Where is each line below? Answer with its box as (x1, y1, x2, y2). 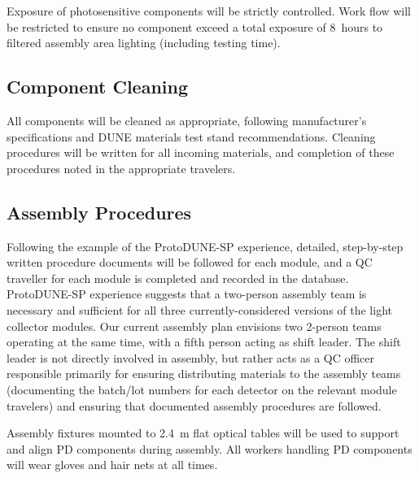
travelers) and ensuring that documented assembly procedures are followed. (7, 397, 382, 414)
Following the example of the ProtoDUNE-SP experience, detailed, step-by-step (7, 237, 404, 254)
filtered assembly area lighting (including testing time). (7, 34, 281, 51)
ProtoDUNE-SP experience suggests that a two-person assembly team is (7, 285, 367, 302)
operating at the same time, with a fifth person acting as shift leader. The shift (7, 333, 401, 350)
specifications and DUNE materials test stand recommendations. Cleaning (7, 128, 376, 145)
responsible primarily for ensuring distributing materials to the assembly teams (7, 365, 401, 382)
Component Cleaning (7, 74, 189, 99)
